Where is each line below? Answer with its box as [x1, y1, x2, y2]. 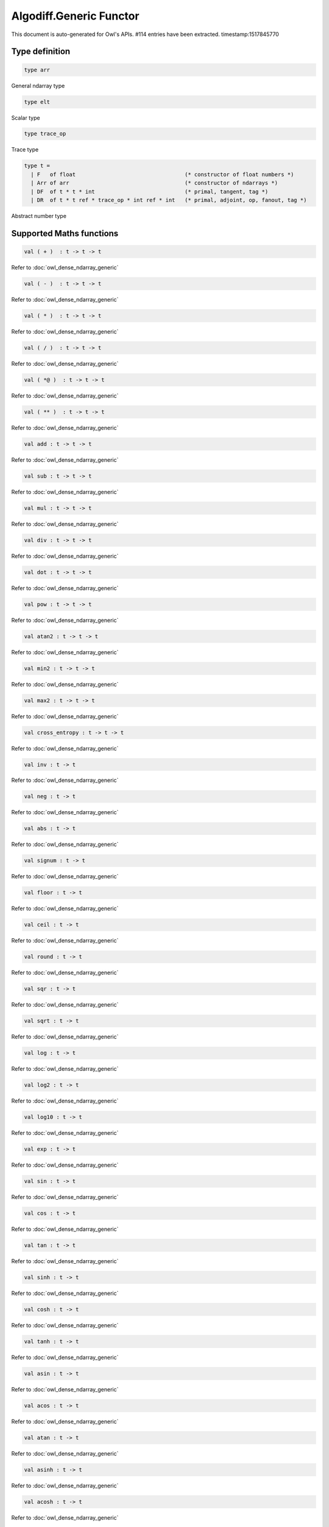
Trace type [11, 146, 39, 153]
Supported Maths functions [11, 228, 119, 238]
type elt [24, 98, 51, 105]
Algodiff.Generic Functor [11, 9, 140, 23]
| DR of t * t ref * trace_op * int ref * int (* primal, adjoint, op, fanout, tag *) [30, 197, 307, 204]
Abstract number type [11, 213, 67, 219]
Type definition [11, 46, 71, 57]
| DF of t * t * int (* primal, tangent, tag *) [30, 188, 269, 195]
